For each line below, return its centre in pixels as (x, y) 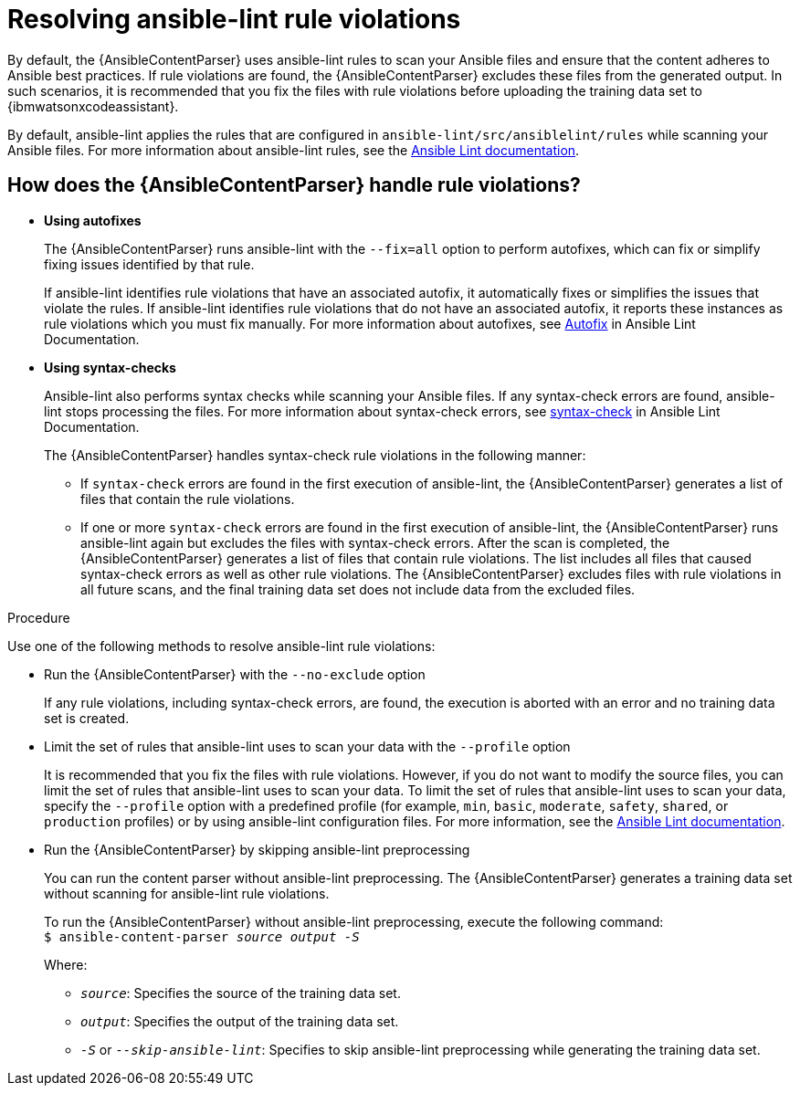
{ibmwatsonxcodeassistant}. (93, 106)
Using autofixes (93, 220)
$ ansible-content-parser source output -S (202, 936)
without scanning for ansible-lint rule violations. (187, 893)
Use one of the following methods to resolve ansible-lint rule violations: (221, 646)
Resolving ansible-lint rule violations (234, 19)
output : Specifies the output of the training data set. (240, 1021)
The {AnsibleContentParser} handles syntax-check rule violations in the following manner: (315, 455)
